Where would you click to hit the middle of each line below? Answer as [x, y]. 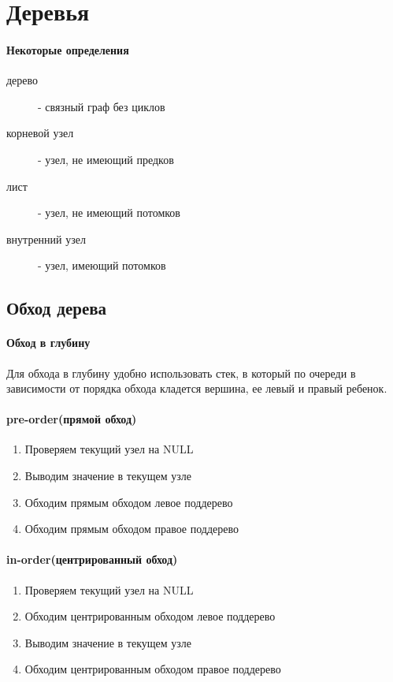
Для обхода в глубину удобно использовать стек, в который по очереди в [181, 373]
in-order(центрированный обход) [92, 559]
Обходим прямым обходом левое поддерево [129, 502]
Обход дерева [57, 308]
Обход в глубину [48, 343]
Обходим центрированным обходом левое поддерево [150, 616]
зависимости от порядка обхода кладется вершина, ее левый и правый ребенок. [197, 388]
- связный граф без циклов [102, 106]
